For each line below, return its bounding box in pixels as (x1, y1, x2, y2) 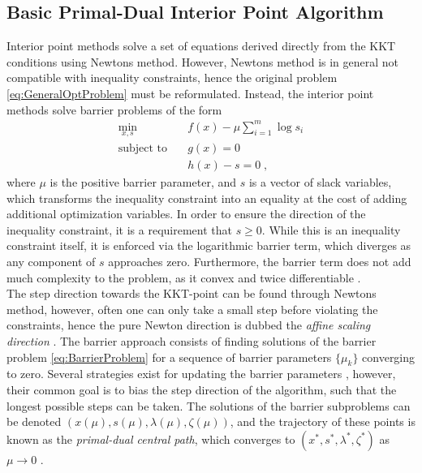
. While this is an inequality (261, 221, 401, 238)
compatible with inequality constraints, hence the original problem (6, 69, 338, 86)
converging (362, 348, 416, 365)
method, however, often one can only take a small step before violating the (6, 300, 378, 317)
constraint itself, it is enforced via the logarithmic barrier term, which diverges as (6, 237, 411, 254)
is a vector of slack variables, (248, 173, 392, 190)
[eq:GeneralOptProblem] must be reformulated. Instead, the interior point (6, 84, 374, 101)
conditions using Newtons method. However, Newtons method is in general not (6, 53, 399, 70)
